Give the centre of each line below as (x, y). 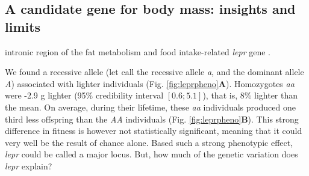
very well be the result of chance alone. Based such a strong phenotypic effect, (149, 142)
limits (23, 26)
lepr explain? (29, 165)
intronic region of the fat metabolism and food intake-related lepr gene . (138, 51)
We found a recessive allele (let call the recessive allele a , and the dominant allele (154, 72)
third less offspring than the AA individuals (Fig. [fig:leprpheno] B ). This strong (152, 119)
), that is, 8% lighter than (250, 95)
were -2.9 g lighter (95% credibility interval (84, 95)
